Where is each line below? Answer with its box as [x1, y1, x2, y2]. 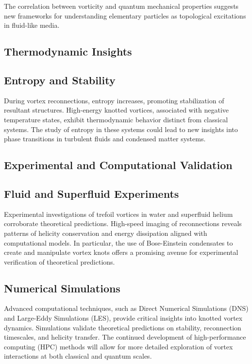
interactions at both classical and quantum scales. [4, 351, 152, 361]
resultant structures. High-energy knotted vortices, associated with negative [4, 105, 229, 115]
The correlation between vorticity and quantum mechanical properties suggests [4, 1, 239, 11]
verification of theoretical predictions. [4, 256, 115, 267]
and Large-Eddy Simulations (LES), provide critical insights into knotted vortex [4, 313, 243, 323]
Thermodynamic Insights [4, 44, 132, 59]
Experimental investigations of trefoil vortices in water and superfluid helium [4, 209, 233, 219]
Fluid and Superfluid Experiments [4, 186, 179, 201]
